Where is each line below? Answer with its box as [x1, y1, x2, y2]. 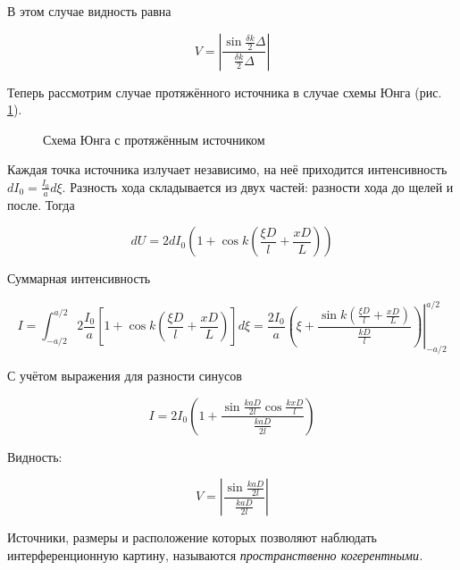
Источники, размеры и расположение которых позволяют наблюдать [7, 528, 377, 547]
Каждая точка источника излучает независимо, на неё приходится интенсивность [7, 160, 447, 179]
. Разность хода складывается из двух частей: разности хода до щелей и [62, 177, 454, 196]
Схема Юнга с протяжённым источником [43, 130, 265, 148]
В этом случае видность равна [7, 2, 171, 20]
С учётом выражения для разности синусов [7, 366, 242, 385]
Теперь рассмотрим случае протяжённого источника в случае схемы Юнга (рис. [7, 82, 442, 101]
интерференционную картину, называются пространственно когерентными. [7, 546, 423, 565]
